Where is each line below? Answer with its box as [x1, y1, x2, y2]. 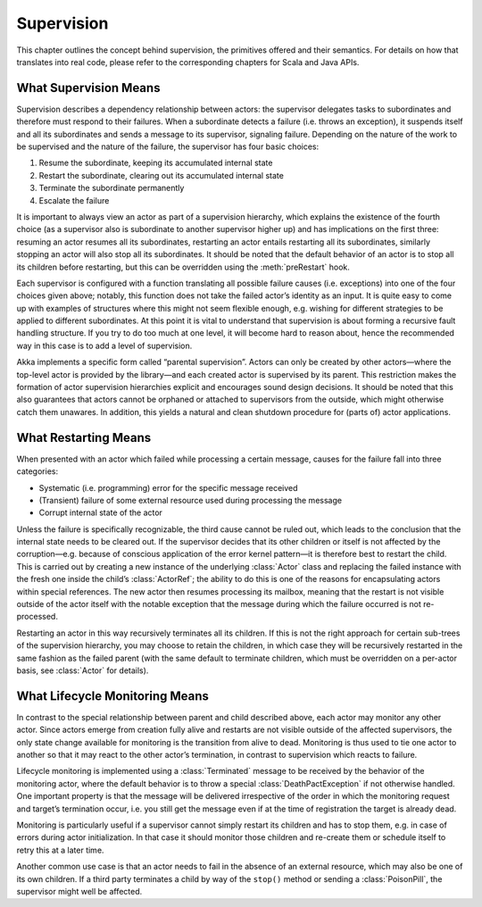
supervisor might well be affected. [16, 886, 143, 896]
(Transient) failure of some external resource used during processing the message [38, 495, 343, 505]
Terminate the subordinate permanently [38, 183, 185, 194]
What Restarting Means [16, 429, 152, 445]
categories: [16, 466, 58, 477]
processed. [16, 612, 58, 622]
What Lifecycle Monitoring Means [16, 688, 209, 703]
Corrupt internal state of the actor [38, 507, 162, 518]
